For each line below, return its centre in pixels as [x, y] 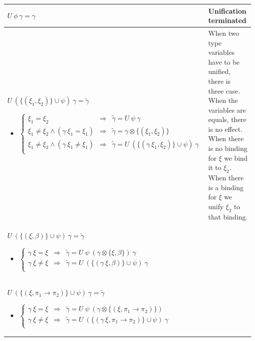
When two [224, 33]
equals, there [227, 119]
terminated [227, 20]
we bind [236, 158]
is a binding [226, 187]
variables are [227, 110]
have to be [224, 61]
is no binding [228, 148]
